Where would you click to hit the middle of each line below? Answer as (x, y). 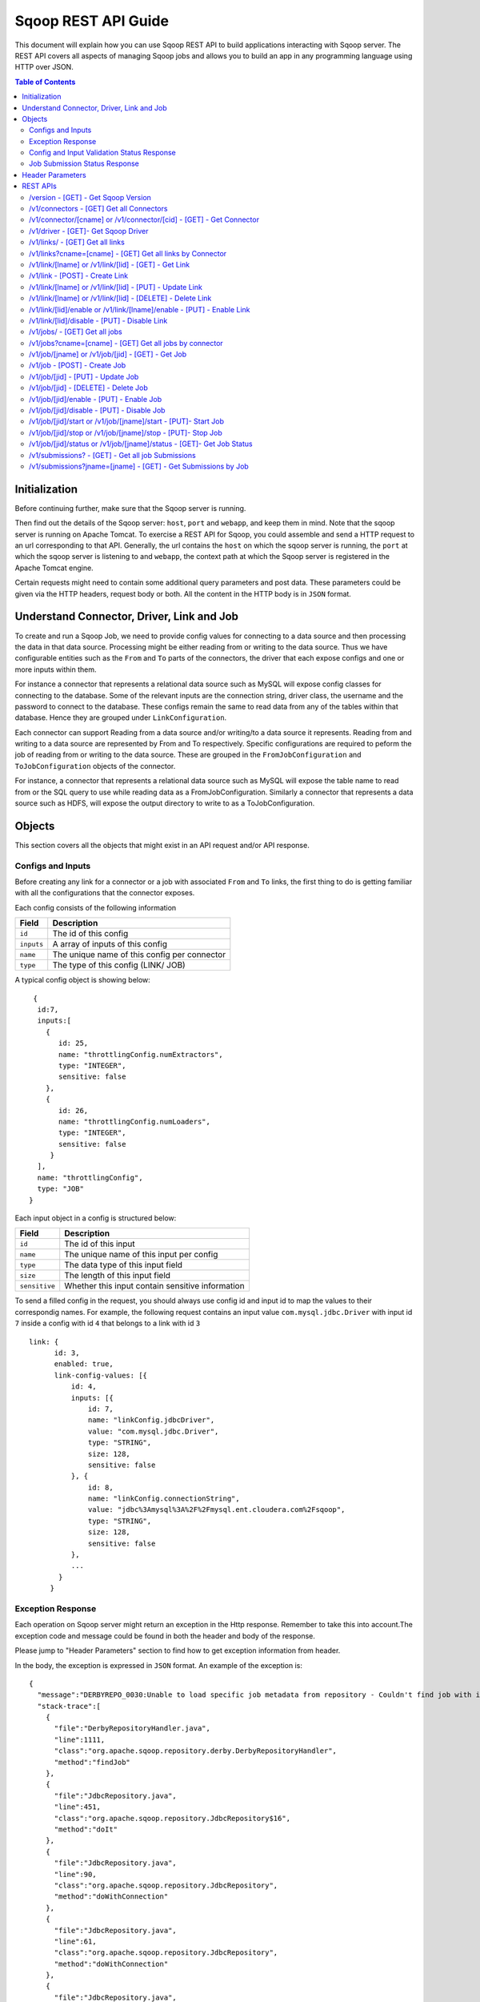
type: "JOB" (60, 1189)
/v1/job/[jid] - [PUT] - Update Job (84, 376)
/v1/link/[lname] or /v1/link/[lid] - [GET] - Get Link (110, 264)
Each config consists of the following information (96, 907)
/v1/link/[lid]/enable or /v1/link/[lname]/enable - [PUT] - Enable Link (140, 309)
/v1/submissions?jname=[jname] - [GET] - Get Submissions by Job (139, 466)
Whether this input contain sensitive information (154, 1286)
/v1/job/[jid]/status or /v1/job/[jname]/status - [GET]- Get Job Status (141, 444)
